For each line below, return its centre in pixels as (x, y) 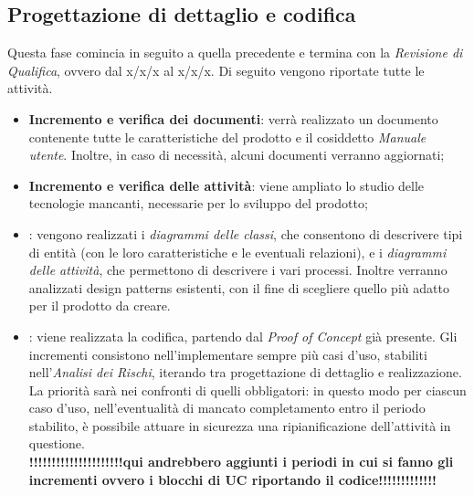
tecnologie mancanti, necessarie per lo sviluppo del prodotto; (198, 203)
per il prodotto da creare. (100, 305)
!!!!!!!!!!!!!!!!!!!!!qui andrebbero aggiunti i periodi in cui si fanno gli (241, 462)
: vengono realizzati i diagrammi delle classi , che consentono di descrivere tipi (246, 233)
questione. (57, 443)
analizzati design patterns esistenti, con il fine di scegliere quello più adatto (239, 287)
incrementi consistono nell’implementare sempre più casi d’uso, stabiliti (228, 354)
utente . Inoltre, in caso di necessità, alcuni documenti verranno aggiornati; (237, 155)
